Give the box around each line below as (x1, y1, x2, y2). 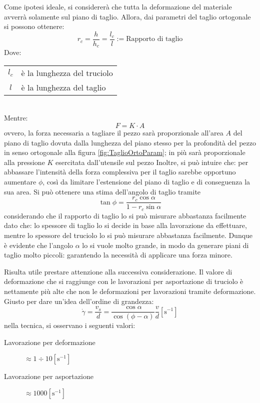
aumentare (4, 176, 36, 187)
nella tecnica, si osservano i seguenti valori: (4, 320, 135, 330)
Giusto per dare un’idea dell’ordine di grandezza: (4, 295, 154, 306)
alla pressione (4, 156, 45, 167)
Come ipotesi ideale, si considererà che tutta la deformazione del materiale (4, 1, 232, 11)
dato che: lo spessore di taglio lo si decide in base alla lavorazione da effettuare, (4, 220, 247, 230)
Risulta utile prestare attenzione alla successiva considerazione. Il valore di (4, 266, 232, 276)
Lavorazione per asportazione (4, 371, 93, 381)
